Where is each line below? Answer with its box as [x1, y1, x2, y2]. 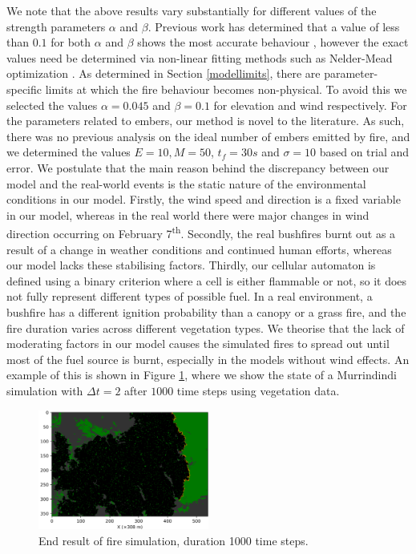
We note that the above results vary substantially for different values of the [6, 2, 377, 18]
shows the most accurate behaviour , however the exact [137, 34, 409, 51]
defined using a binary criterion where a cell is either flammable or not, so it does [6, 272, 407, 289]
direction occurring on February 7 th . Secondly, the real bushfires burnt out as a [6, 223, 396, 241]
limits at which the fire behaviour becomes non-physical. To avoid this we [45, 80, 407, 97]
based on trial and [319, 144, 410, 160]
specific [6, 80, 42, 97]
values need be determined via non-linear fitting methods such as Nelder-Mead [6, 49, 393, 66]
